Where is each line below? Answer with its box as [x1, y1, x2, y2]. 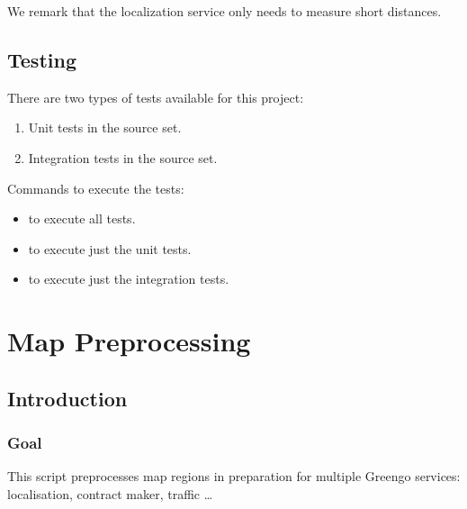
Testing [7, 45, 76, 73]
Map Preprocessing [7, 323, 251, 359]
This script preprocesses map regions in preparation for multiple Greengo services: [7, 467, 461, 486]
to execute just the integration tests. [28, 269, 229, 288]
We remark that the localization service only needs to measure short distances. [7, 2, 442, 20]
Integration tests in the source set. [28, 148, 218, 167]
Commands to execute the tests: [7, 178, 184, 197]
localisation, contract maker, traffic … [7, 484, 213, 503]
